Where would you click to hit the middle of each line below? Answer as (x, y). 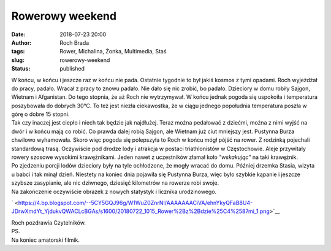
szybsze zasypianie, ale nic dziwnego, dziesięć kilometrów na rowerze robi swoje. (115, 183)
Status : (21, 69)
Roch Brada (74, 42)
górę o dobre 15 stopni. (40, 114)
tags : (18, 52)
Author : (21, 42)
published (72, 69)
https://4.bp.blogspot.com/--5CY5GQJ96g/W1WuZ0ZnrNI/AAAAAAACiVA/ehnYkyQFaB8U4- (135, 203)
